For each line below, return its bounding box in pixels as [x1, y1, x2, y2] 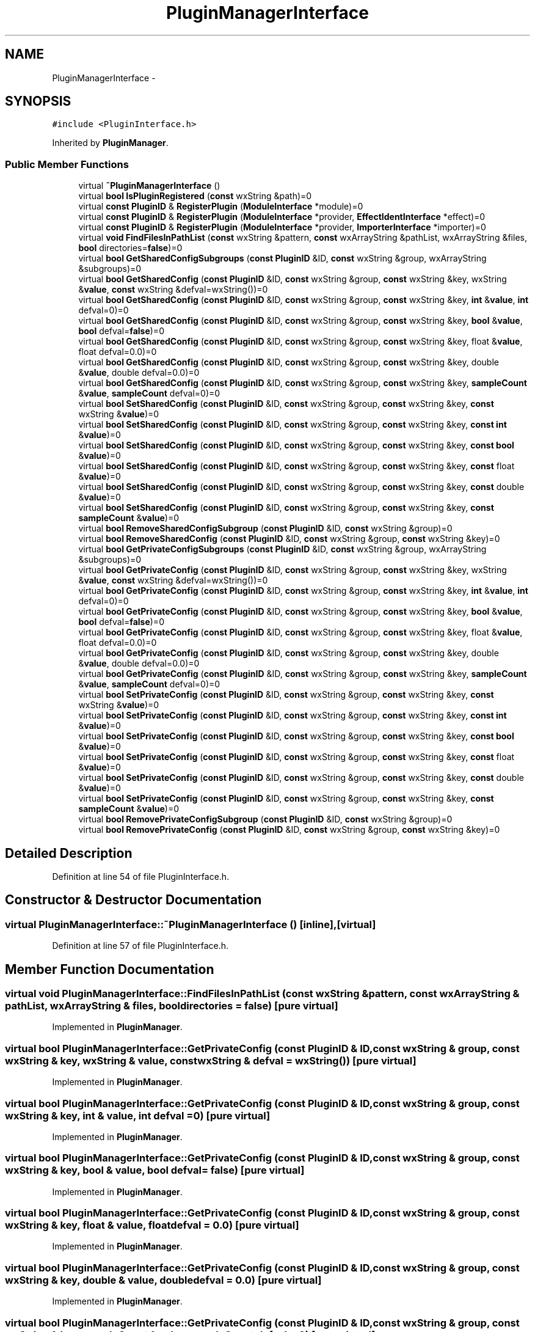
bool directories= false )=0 [78, 243, 183, 254]
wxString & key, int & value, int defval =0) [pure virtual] [5, 1109, 271, 1122]
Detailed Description [5, 845, 133, 861]
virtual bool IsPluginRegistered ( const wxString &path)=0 [78, 191, 312, 202]
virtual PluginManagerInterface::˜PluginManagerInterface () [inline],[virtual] [5, 918, 376, 931]
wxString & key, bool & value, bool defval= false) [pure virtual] [5, 1164, 305, 1177]
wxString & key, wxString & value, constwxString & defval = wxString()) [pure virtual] [5, 1054, 417, 1067]
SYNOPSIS [5, 93, 71, 109]
